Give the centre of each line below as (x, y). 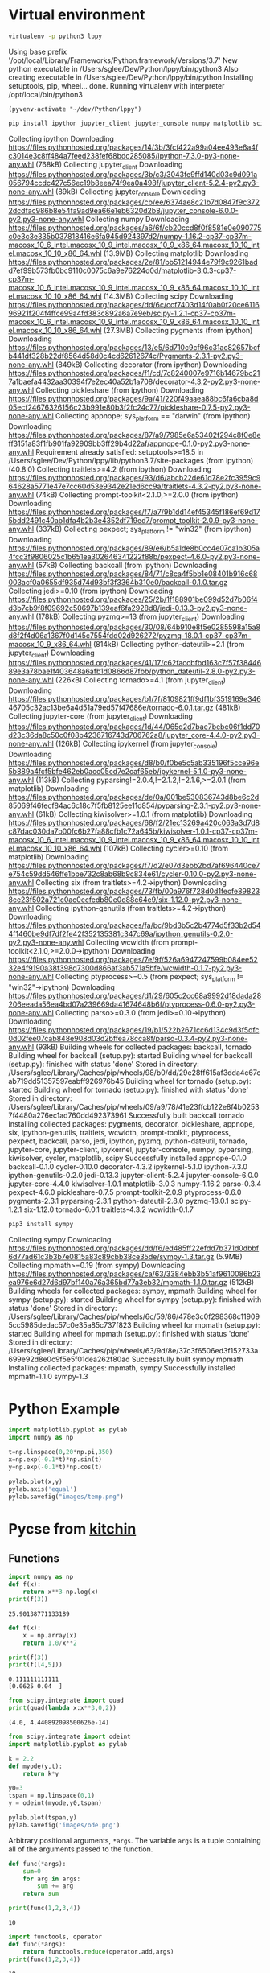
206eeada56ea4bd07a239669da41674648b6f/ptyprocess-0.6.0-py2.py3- (132, 1004)
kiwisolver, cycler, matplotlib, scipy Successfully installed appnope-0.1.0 (128, 1158)
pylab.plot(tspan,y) (43, 1818)
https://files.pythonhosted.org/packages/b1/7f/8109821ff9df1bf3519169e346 (135, 699)
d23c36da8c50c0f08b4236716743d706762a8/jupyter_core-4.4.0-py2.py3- (134, 735)
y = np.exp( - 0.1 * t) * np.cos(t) (55, 1467)
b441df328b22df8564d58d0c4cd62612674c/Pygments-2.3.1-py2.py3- (126, 356)
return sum (41, 1894)
